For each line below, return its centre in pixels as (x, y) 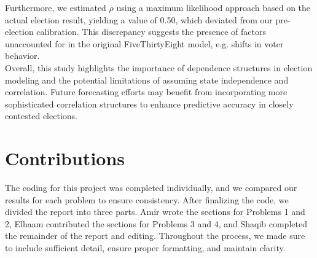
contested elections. (41, 116)
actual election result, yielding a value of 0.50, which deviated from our (139, 19)
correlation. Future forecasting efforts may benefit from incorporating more (146, 92)
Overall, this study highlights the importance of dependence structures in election (159, 67)
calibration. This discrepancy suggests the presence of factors (151, 32)
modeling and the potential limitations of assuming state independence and (147, 80)
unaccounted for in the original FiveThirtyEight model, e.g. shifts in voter (144, 43)
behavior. (22, 56)
